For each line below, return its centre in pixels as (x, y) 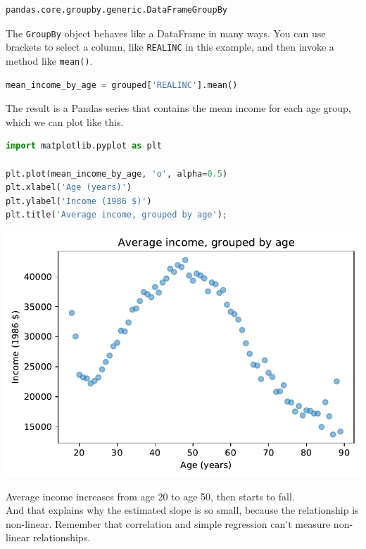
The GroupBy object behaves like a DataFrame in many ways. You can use (166, 33)
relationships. (62, 537)
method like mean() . (49, 60)
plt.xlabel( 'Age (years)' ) (69, 188)
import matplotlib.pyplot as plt (84, 146)
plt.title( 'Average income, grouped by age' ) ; (117, 215)
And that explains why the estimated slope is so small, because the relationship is (182, 510)
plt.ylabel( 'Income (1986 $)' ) (79, 201)
